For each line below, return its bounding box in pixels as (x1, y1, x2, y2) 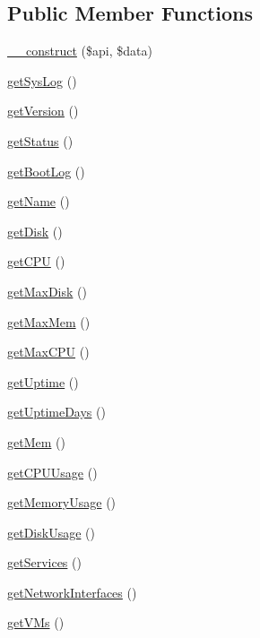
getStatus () (7, 131, 74, 150)
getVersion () (7, 101, 79, 120)
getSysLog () (7, 71, 77, 90)
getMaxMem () (7, 312, 91, 331)
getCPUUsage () (7, 462, 98, 481)
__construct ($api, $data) (7, 41, 152, 60)
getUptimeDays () (7, 402, 106, 421)
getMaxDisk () (7, 281, 87, 300)
